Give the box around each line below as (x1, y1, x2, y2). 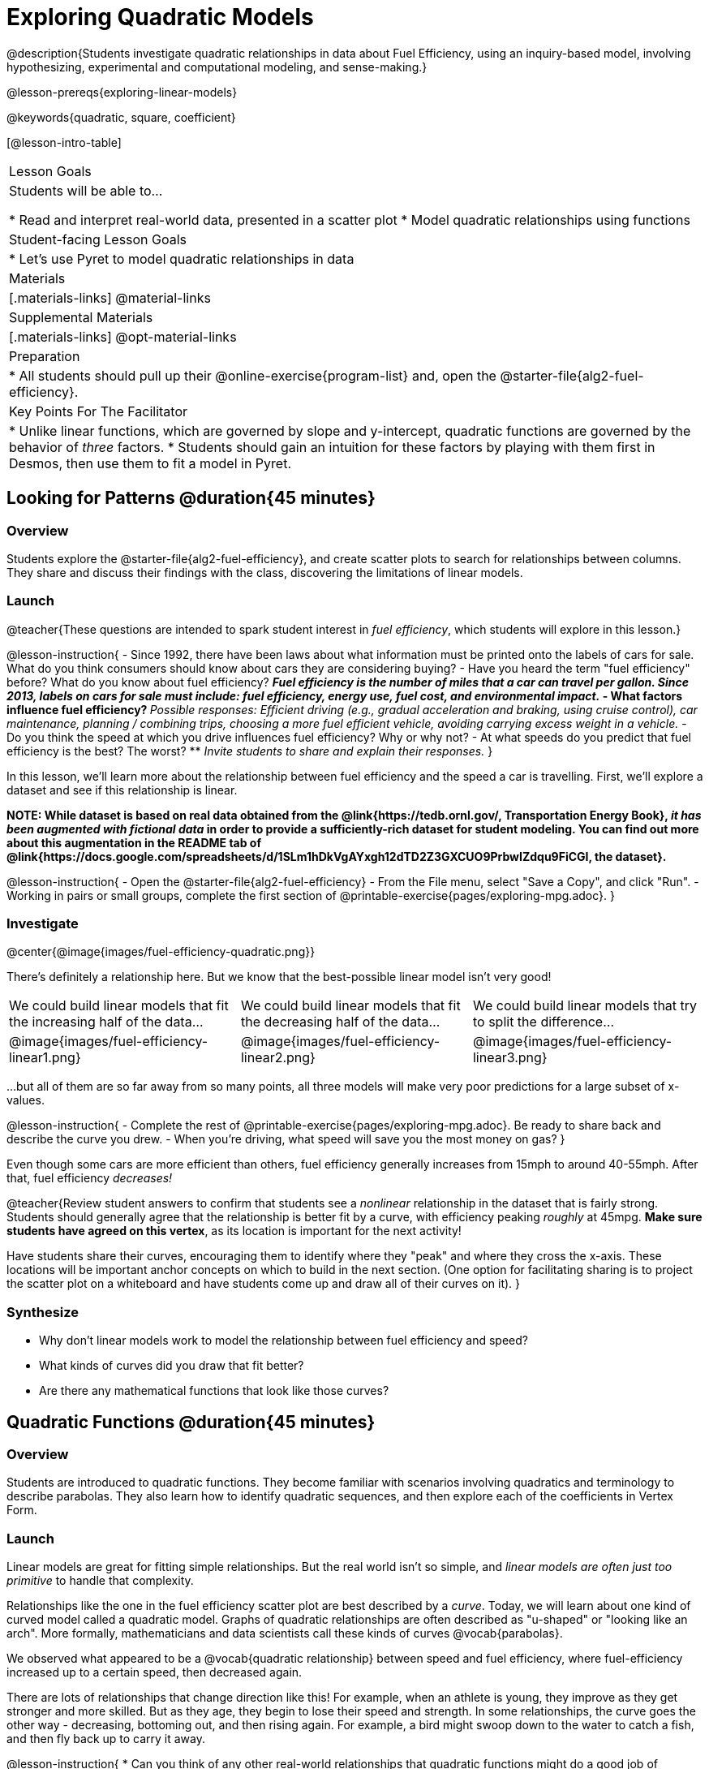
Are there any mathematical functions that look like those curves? (39, 1384, 389, 1398)
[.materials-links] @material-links (9, 289, 211, 306)
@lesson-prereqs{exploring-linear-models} (6, 84, 238, 99)
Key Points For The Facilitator (9, 402, 188, 420)
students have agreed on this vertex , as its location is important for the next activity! (6, 1224, 462, 1238)
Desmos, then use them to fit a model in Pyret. (9, 454, 291, 471)
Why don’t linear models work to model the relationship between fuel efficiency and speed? (39, 1333, 528, 1348)
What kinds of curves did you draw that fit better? (39, 1358, 304, 1373)
